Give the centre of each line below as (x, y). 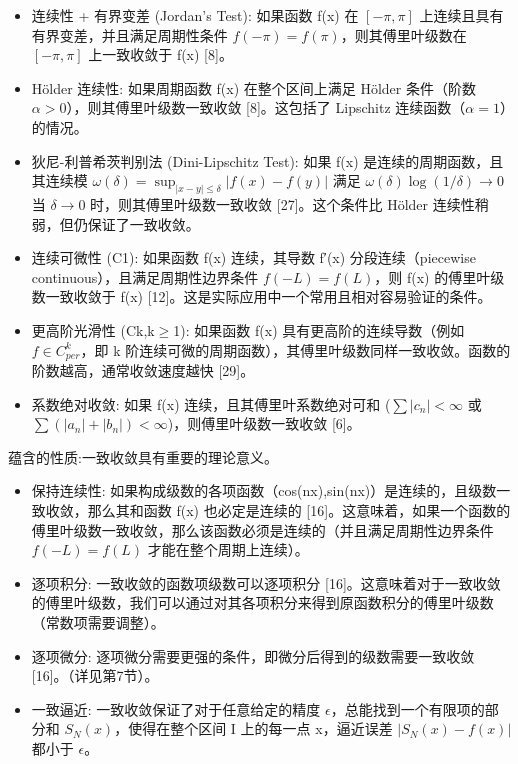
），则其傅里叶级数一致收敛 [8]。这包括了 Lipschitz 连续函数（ (266, 107)
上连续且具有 (461, 15)
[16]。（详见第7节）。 (95, 675)
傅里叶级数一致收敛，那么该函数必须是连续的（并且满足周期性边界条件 (262, 529)
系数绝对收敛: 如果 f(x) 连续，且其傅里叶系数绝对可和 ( (211, 403)
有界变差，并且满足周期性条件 (129, 34)
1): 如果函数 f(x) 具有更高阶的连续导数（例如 (319, 329)
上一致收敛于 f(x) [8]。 (160, 54)
